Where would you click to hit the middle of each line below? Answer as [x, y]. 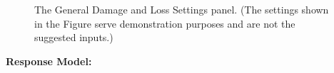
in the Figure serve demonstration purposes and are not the [165, 23]
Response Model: [49, 61]
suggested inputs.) [74, 37]
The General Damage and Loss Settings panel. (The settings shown [182, 9]
